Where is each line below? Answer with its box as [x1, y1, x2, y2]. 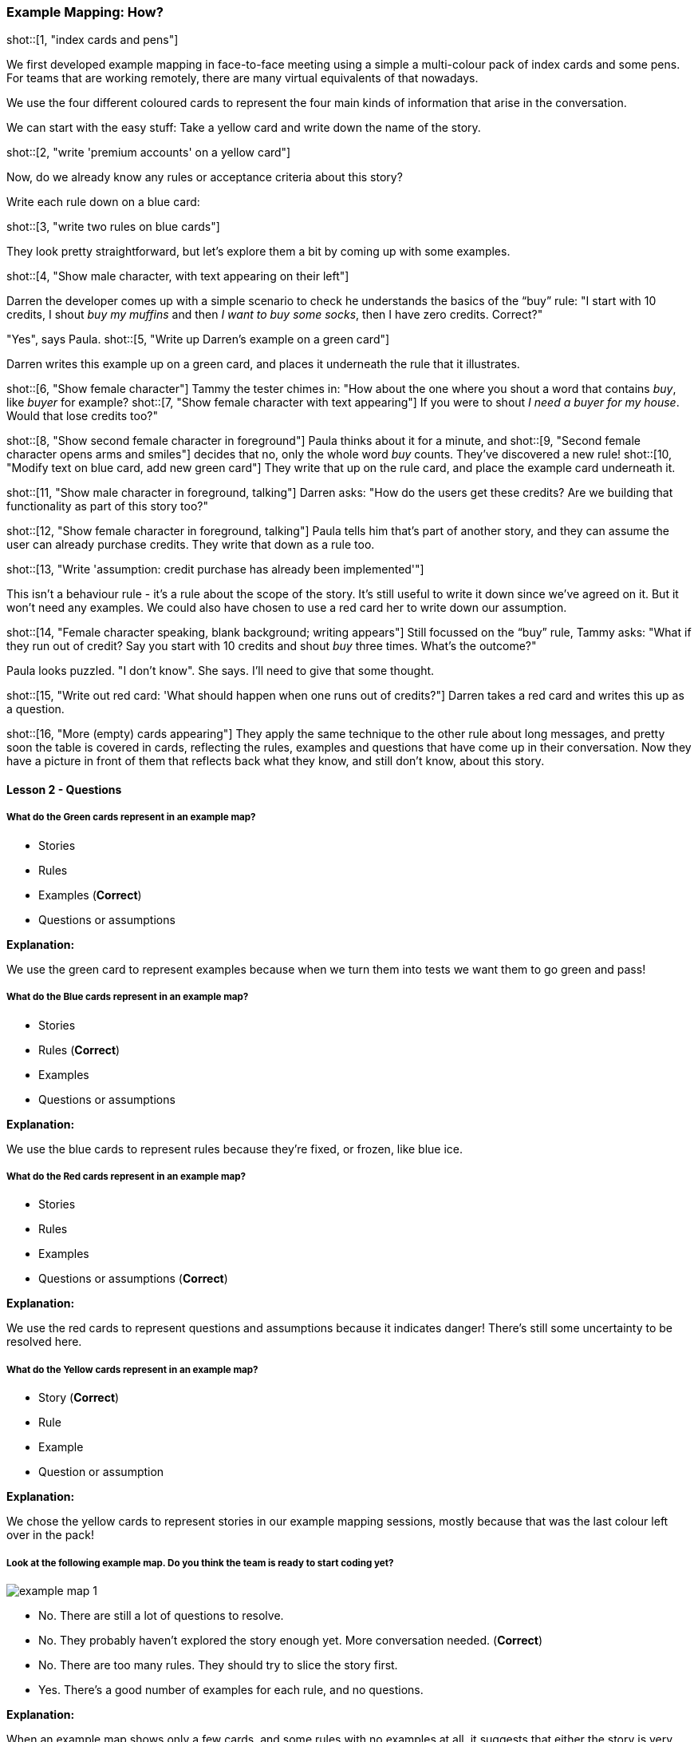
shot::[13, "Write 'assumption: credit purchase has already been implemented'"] [6, 562, 424, 577]
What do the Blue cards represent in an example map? [6, 991, 249, 1003]
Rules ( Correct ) [38, 1042, 120, 1057]
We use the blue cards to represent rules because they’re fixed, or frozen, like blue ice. [6, 1141, 463, 1156]
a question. [6, 702, 65, 716]
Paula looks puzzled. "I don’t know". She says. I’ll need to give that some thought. [6, 664, 435, 678]
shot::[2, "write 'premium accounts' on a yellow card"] [6, 145, 291, 160]
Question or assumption [38, 1465, 164, 1479]
